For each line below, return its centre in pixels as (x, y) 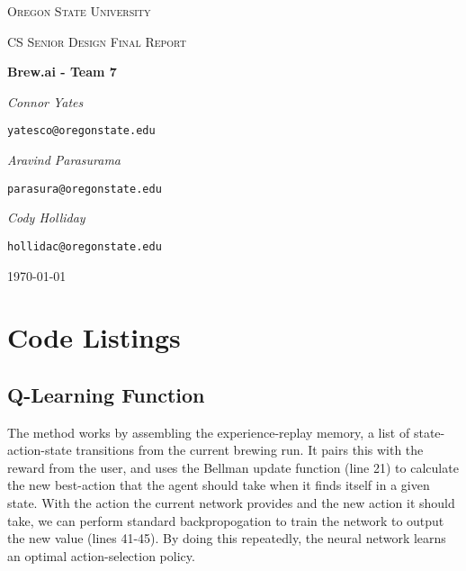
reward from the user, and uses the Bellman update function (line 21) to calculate (233, 467)
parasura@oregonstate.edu (85, 189)
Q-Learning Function (106, 394)
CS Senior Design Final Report (97, 41)
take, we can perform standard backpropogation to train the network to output (226, 520)
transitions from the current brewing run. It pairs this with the (250, 450)
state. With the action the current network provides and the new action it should (231, 503)
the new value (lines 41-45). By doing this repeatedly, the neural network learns (227, 538)
